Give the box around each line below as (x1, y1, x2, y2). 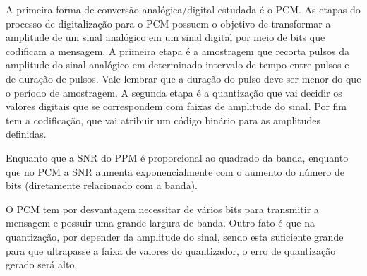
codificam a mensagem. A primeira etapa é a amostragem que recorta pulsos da (6, 43, 349, 58)
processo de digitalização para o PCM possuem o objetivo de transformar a (6, 16, 331, 30)
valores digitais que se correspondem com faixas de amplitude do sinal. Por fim (6, 99, 347, 114)
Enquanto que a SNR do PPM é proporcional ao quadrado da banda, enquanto (6, 150, 349, 164)
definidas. (6, 126, 47, 141)
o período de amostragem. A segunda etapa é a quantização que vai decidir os (6, 85, 342, 100)
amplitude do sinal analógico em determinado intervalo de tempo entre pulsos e (6, 57, 349, 72)
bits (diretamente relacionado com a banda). (6, 178, 198, 193)
